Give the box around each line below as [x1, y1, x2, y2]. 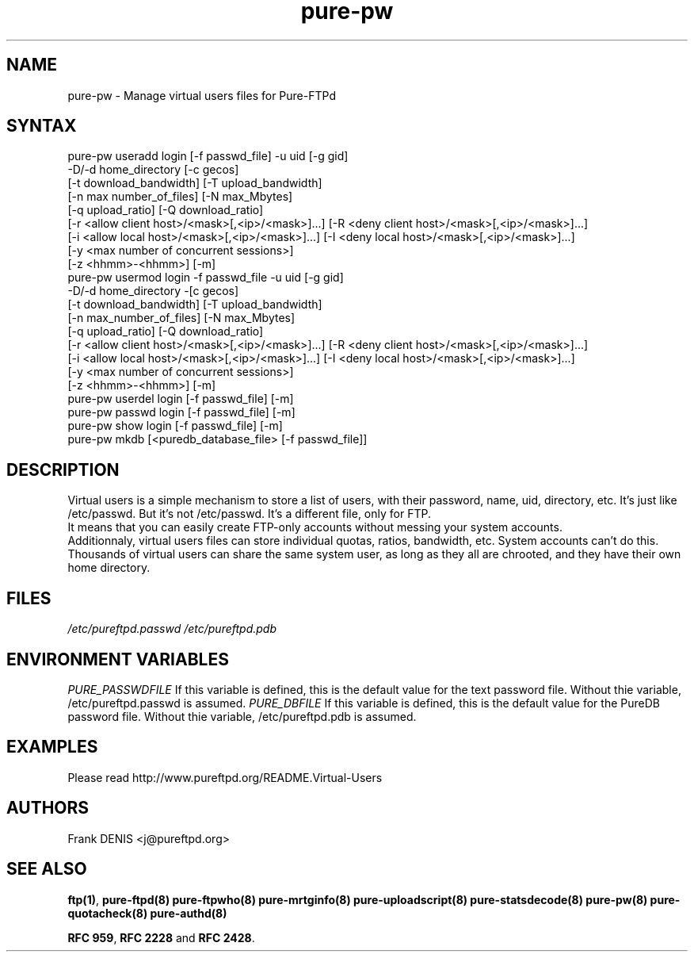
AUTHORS [6, 798, 90, 818]
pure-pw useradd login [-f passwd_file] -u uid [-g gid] [67, 149, 349, 163]
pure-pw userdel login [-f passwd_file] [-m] [67, 392, 294, 406]
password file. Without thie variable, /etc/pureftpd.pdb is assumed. [67, 709, 417, 723]
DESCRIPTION [6, 459, 120, 480]
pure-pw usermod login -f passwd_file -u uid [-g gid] [67, 270, 344, 285]
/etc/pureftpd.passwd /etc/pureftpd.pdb [67, 622, 276, 636]
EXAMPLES [6, 737, 98, 757]
